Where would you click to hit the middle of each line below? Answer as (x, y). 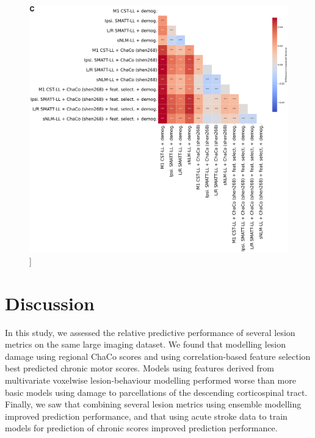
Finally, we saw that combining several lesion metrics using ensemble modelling (153, 404)
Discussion (50, 303)
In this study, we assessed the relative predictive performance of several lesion (150, 332)
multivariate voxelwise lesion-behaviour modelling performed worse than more (150, 380)
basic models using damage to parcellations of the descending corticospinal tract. (156, 392)
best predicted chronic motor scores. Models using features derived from (139, 368)
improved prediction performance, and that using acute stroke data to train (146, 416)
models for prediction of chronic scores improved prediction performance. (141, 428)
